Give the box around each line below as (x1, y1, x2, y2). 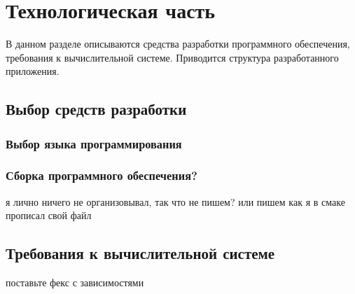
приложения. (6, 64, 60, 78)
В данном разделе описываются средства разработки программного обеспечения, (6, 36, 350, 51)
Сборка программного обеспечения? (6, 167, 197, 184)
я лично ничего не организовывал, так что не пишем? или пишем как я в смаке (6, 194, 345, 209)
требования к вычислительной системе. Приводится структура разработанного (6, 50, 339, 64)
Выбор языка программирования (6, 134, 182, 152)
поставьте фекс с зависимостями (6, 275, 144, 290)
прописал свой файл (6, 208, 92, 223)
